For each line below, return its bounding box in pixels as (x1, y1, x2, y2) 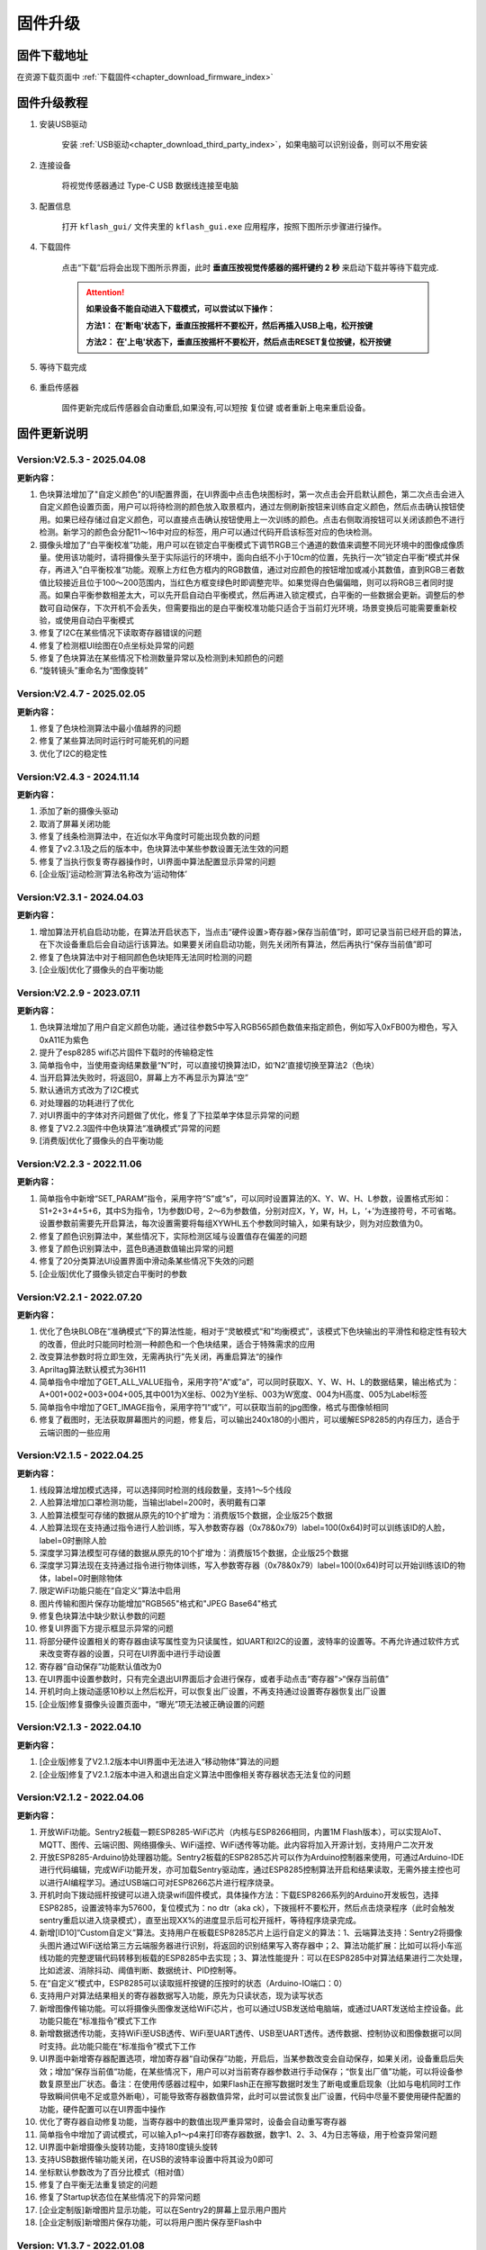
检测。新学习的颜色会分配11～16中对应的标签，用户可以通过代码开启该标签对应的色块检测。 (39, 526, 377, 537)
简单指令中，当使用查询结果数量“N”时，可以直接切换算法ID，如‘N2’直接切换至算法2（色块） (39, 1059, 380, 1070)
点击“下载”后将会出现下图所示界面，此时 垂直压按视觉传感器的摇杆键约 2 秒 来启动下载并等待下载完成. (61, 262, 439, 273)
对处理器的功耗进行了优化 (39, 1097, 134, 1108)
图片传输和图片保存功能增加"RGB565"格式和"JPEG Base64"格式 (39, 1597, 278, 1608)
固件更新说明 (16, 426, 88, 441)
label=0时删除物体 (54, 1572, 123, 1583)
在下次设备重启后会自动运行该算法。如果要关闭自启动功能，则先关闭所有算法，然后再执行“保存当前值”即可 (39, 939, 433, 949)
